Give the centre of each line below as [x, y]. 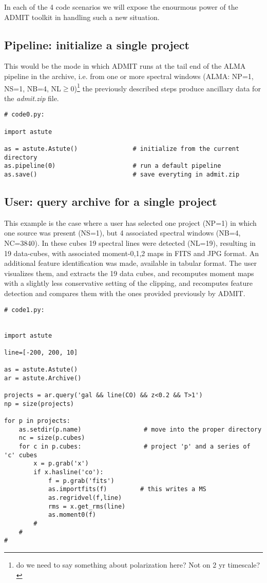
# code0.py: [24, 115]
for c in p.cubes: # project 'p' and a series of [135, 447]
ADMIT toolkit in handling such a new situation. [82, 17]
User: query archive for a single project [111, 201]
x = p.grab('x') [61, 464]
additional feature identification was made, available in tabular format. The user [130, 263]
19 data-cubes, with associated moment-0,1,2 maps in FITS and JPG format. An [132, 253]
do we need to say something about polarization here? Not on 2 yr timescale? [138, 565]
